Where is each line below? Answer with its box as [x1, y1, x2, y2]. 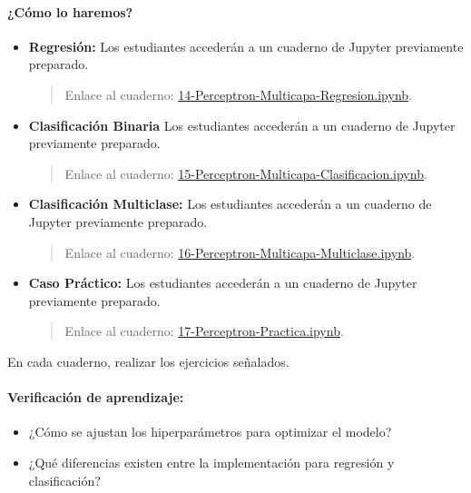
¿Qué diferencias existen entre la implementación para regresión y [28, 452, 395, 471]
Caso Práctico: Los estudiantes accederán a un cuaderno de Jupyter [28, 273, 417, 292]
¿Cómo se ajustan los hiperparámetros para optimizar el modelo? [28, 422, 392, 441]
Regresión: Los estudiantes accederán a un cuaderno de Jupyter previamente [28, 36, 464, 55]
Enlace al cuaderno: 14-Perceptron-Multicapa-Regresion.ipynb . [64, 84, 412, 104]
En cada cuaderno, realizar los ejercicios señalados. [7, 351, 289, 370]
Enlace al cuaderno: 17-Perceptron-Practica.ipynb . [64, 321, 344, 340]
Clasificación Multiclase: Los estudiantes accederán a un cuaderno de [28, 194, 432, 213]
